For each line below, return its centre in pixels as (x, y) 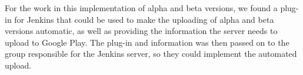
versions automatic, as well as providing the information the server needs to (141, 31)
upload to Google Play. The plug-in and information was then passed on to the (147, 42)
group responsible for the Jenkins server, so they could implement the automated (151, 54)
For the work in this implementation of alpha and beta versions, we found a (141, 8)
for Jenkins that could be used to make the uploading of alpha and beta (144, 19)
